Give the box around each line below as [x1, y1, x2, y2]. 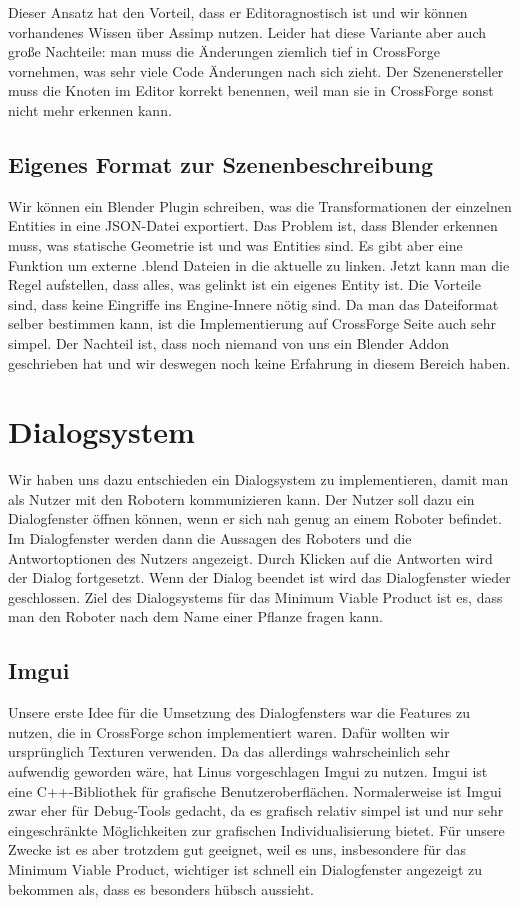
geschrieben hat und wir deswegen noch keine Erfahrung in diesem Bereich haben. [8, 352, 511, 373]
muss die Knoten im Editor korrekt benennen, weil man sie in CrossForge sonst [8, 80, 494, 101]
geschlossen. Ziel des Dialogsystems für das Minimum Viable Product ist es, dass [8, 586, 503, 607]
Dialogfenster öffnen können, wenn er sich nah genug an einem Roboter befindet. [8, 508, 502, 529]
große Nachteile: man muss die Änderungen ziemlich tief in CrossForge [8, 41, 440, 62]
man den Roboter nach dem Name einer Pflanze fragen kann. [8, 606, 384, 627]
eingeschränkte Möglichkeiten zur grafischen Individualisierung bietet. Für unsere [8, 819, 505, 840]
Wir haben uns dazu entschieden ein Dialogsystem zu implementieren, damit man [8, 469, 509, 490]
